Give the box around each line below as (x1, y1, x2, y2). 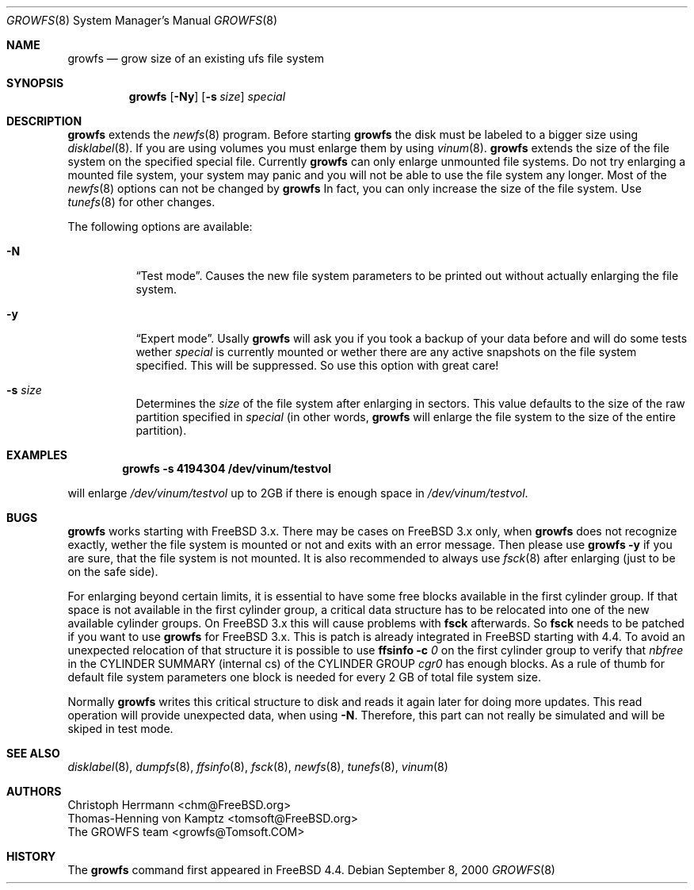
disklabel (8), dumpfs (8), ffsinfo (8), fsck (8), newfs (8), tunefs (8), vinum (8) (67, 760, 448, 773)
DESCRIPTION (6, 114, 82, 128)
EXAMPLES (6, 448, 67, 462)
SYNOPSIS (6, 76, 64, 90)
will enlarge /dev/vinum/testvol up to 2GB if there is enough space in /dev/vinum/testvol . (67, 486, 528, 500)
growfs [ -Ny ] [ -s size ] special (128, 90, 286, 103)
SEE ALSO (6, 746, 60, 760)
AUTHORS (6, 785, 62, 798)
